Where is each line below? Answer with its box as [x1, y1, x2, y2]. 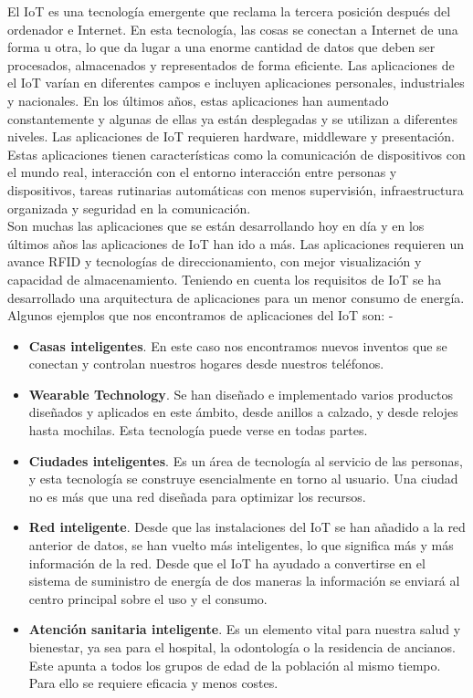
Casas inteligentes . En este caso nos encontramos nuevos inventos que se [28, 336, 447, 355]
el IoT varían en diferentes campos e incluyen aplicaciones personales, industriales [7, 73, 465, 92]
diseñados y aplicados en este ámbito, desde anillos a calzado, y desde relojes [28, 402, 458, 422]
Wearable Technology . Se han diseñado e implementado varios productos [28, 384, 454, 403]
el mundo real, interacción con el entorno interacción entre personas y [7, 162, 397, 182]
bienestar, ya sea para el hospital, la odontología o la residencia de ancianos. [28, 638, 456, 656]
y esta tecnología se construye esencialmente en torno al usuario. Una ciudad [28, 469, 458, 488]
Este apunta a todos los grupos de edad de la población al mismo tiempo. [28, 655, 441, 674]
